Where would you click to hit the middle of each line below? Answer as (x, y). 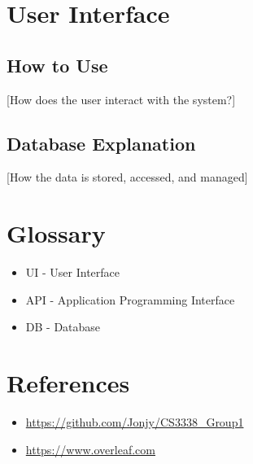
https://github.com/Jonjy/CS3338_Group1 (135, 422)
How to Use (57, 65)
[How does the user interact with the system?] (121, 99)
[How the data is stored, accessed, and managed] (127, 177)
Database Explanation (101, 143)
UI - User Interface (73, 272)
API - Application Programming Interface (130, 299)
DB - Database (63, 327)
